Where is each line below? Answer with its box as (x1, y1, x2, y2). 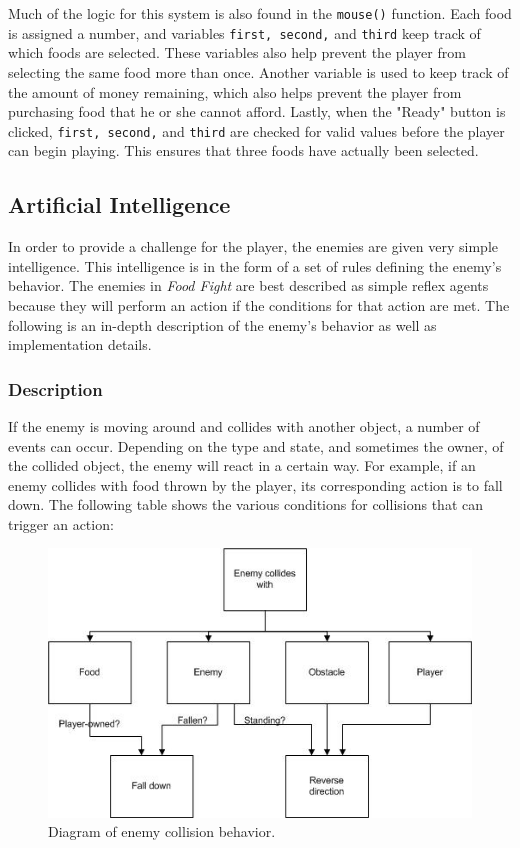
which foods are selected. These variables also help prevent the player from (8, 42, 466, 63)
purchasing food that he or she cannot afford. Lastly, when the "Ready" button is (8, 101, 506, 122)
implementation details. (8, 334, 152, 355)
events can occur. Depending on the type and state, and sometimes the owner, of (8, 435, 504, 456)
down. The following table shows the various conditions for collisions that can (8, 494, 483, 515)
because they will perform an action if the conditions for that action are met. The (8, 294, 510, 315)
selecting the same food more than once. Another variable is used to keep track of (8, 61, 509, 82)
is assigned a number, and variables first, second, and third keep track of (8, 22, 481, 43)
